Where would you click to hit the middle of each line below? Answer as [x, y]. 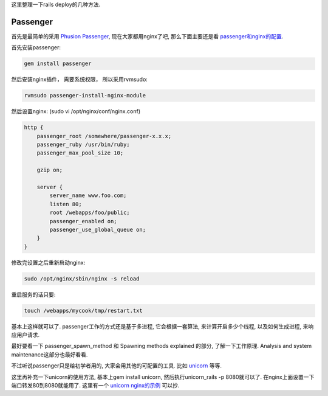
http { [34, 127]
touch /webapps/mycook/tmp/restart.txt [83, 311]
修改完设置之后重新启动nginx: [48, 262]
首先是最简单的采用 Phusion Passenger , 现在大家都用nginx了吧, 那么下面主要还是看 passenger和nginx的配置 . [147, 36]
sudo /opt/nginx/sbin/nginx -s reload [82, 279]
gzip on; [50, 170]
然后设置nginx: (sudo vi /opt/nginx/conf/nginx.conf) [76, 111]
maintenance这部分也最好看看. [50, 354]
